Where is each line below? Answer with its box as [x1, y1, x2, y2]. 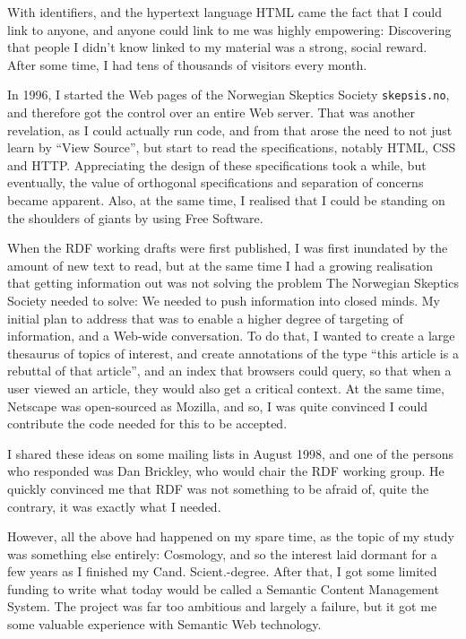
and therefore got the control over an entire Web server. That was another [7, 103, 416, 122]
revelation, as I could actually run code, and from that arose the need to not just [7, 120, 453, 139]
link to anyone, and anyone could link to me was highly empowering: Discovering [7, 20, 452, 39]
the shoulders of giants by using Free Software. [7, 208, 263, 227]
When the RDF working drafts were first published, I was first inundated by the [7, 238, 448, 257]
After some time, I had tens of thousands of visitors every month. [7, 55, 367, 73]
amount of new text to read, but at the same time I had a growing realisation [7, 255, 434, 274]
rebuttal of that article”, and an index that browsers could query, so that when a [7, 361, 452, 380]
